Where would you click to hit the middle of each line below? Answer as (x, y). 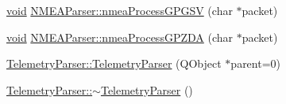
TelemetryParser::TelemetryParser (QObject (114, 63)
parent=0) (256, 63)
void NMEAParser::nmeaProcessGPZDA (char (120, 37)
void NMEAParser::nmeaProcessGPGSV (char (120, 10)
